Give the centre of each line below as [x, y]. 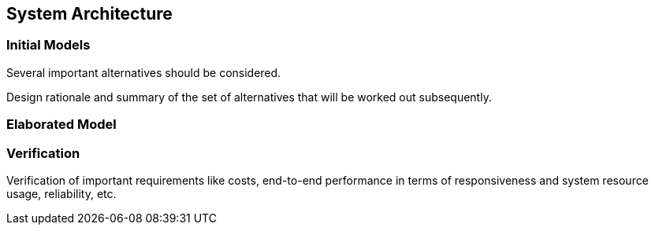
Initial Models [48, 45]
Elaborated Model [61, 125]
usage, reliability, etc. [61, 193]
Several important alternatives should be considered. [144, 72]
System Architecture [89, 14]
